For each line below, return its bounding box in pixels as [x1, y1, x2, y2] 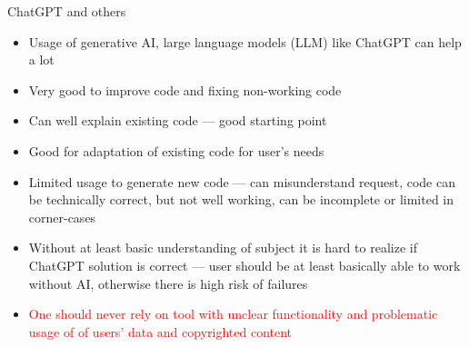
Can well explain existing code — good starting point [28, 111, 327, 130]
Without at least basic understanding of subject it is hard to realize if [28, 238, 417, 257]
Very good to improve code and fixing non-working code [28, 80, 342, 99]
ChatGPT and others [7, 2, 126, 20]
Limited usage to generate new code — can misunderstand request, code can [28, 172, 455, 191]
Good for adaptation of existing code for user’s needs [28, 141, 324, 160]
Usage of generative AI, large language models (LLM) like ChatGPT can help [28, 32, 462, 51]
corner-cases [28, 207, 96, 226]
